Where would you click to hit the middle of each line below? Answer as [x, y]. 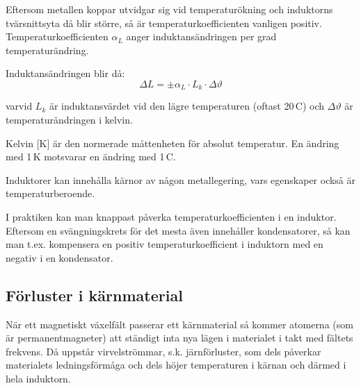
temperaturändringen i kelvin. [69, 120]
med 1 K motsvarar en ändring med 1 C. [91, 157]
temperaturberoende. [50, 193]
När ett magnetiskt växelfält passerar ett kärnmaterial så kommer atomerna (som [179, 324]
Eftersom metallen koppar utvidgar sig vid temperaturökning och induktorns [169, 9]
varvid [19, 106]
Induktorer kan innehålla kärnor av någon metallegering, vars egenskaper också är [181, 179]
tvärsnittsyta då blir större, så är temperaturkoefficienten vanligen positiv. [164, 23]
